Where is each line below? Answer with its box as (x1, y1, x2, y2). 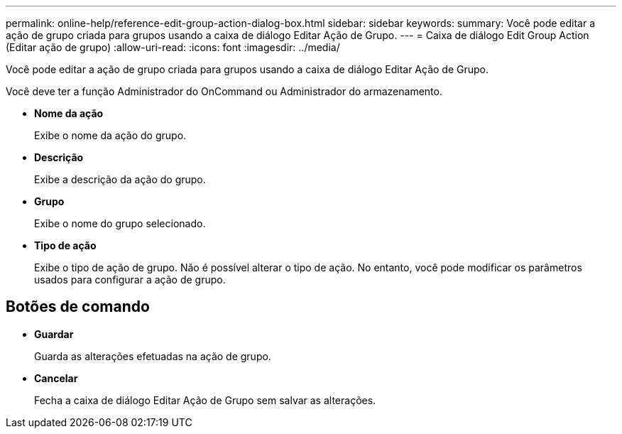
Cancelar (34, 371, 78, 384)
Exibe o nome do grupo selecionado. (34, 217, 206, 229)
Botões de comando (6, 298, 150, 316)
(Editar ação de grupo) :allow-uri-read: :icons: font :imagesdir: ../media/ (6, 41, 340, 53)
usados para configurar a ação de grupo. (34, 273, 226, 286)
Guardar (34, 327, 74, 340)
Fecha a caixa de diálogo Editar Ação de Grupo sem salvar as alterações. (34, 394, 376, 406)
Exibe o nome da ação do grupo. (34, 129, 187, 141)
